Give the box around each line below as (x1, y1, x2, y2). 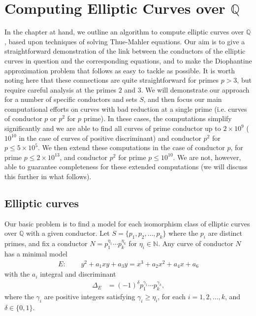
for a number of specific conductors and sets (4, 94, 137, 104)
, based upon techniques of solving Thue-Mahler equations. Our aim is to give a (4, 36, 245, 46)
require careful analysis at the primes (4, 84, 117, 95)
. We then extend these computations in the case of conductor (37, 142, 225, 153)
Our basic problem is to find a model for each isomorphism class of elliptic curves (4, 218, 250, 228)
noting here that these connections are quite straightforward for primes (4, 75, 219, 85)
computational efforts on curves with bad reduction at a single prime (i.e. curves (4, 103, 247, 114)
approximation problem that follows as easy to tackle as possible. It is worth (4, 65, 235, 75)
